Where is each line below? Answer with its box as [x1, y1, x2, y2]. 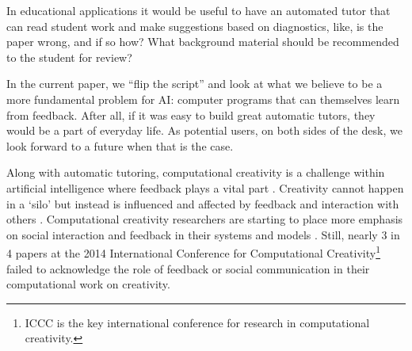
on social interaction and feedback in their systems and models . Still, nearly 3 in [6, 226, 400, 242]
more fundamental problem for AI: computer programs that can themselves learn [6, 90, 400, 107]
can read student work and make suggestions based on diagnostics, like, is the [6, 17, 383, 34]
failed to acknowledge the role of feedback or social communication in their [6, 260, 370, 277]
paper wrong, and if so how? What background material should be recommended [6, 33, 399, 50]
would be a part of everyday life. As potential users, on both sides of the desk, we [6, 122, 402, 139]
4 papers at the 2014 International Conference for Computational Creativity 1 [6, 242, 381, 261]
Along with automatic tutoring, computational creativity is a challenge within [6, 164, 385, 181]
